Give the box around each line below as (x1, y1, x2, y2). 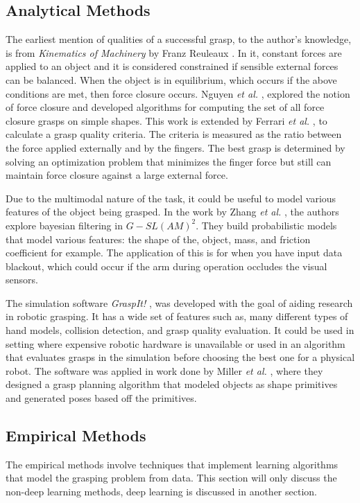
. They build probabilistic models (196, 218, 337, 232)
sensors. (6, 272, 38, 287)
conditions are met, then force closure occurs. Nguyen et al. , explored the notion (6, 86, 350, 100)
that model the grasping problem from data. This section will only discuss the (6, 470, 337, 485)
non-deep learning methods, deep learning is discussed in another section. (6, 484, 317, 499)
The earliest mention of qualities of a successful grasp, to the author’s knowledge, (6, 32, 352, 46)
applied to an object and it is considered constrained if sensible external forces (6, 59, 338, 73)
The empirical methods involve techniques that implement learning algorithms (6, 457, 338, 471)
